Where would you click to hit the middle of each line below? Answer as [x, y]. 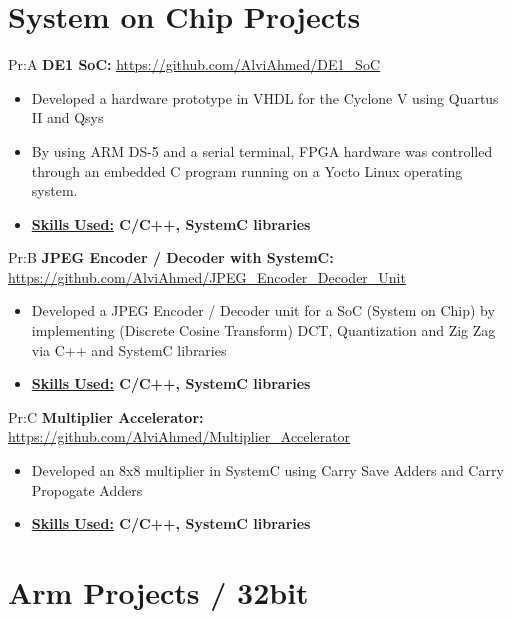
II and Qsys [67, 117]
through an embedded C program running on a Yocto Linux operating [247, 170]
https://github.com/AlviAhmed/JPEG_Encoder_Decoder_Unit [207, 276]
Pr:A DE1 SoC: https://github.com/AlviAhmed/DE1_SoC [194, 64]
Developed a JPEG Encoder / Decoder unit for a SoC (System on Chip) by [263, 310]
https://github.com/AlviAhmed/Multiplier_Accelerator [179, 436]
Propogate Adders [87, 489]
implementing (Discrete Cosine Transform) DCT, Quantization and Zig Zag [263, 330]
